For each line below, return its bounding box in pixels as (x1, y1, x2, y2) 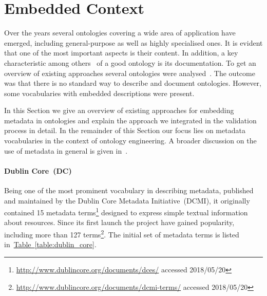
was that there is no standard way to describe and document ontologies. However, (4, 78, 262, 88)
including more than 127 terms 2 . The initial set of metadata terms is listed (4, 228, 239, 239)
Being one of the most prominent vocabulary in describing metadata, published (4, 185, 254, 196)
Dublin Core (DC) (4, 165, 72, 176)
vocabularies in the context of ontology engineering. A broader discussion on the (4, 135, 257, 146)
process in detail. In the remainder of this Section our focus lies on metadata (4, 125, 245, 136)
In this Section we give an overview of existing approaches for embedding (4, 105, 234, 116)
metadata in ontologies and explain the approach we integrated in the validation (4, 115, 257, 125)
